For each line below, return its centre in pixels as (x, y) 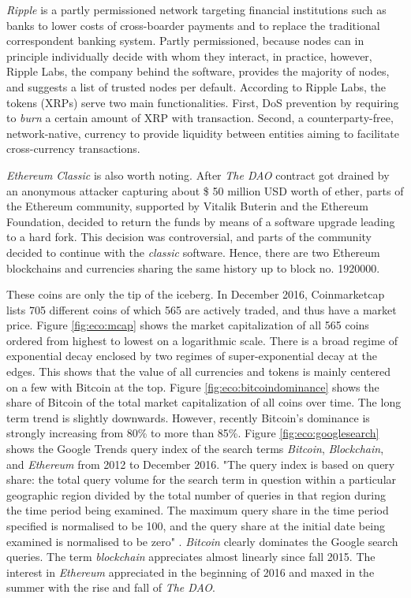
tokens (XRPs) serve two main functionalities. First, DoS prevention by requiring (203, 102)
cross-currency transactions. (73, 149)
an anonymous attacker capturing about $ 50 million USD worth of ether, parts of (205, 190)
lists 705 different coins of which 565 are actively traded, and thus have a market (202, 309)
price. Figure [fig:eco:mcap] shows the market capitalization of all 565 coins (188, 325)
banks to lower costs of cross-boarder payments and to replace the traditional (193, 25)
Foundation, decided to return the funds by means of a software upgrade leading (201, 221)
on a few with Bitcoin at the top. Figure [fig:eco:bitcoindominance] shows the (193, 386)
